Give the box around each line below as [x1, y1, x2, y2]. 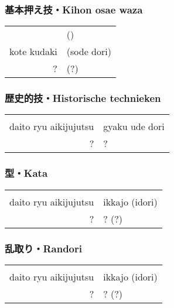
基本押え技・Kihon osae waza [5, 2, 143, 16]
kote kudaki [9, 45, 57, 59]
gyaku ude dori [103, 119, 165, 134]
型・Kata [5, 166, 48, 180]
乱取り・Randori [5, 241, 82, 255]
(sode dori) [66, 45, 111, 59]
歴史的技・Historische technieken [5, 91, 161, 105]
